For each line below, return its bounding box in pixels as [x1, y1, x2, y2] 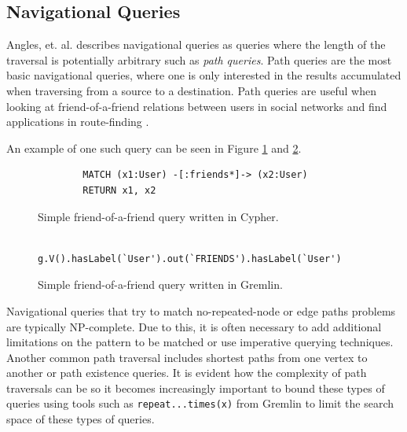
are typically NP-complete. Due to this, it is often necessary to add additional [6, 318, 382, 334]
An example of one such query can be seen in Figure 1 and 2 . [6, 139, 302, 156]
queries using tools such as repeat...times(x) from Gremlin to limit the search [6, 395, 394, 412]
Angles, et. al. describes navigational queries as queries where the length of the [6, 36, 386, 53]
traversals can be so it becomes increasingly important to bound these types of [6, 379, 385, 396]
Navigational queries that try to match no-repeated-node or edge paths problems [6, 302, 396, 319]
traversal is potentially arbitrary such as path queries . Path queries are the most [6, 51, 392, 68]
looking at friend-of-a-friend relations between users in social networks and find [6, 98, 387, 114]
